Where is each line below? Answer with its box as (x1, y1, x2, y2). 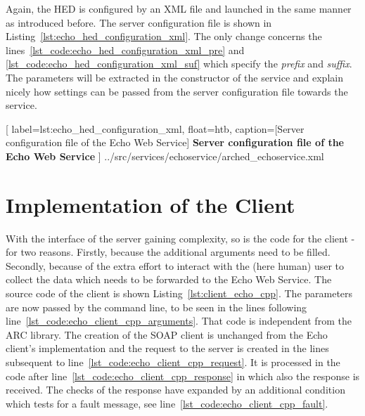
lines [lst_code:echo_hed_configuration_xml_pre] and (6, 42, 245, 57)
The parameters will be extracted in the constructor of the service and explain (6, 70, 343, 84)
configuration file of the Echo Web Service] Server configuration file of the (6, 135, 344, 150)
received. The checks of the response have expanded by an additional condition (6, 382, 345, 397)
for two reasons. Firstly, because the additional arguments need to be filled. (6, 245, 331, 259)
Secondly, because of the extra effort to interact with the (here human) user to (6, 258, 344, 273)
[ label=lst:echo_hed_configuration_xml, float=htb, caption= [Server (6, 121, 305, 136)
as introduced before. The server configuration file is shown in (6, 15, 272, 30)
